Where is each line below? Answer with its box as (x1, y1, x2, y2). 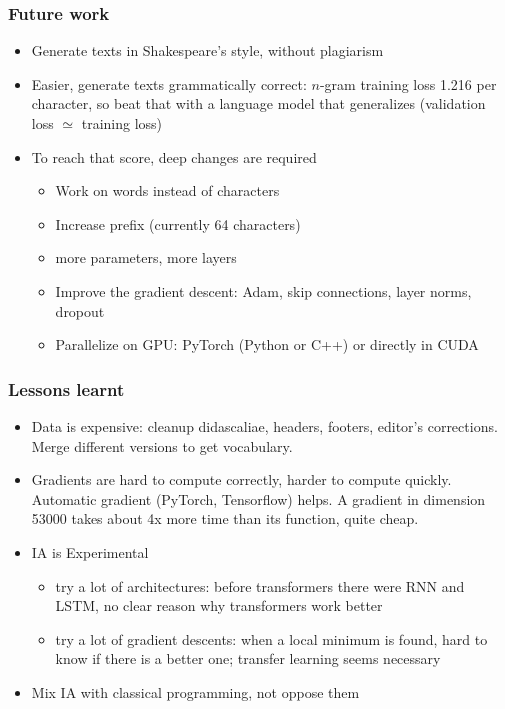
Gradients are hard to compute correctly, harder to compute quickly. (31, 469, 452, 490)
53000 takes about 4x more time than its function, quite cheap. (31, 508, 419, 529)
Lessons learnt (8, 376, 125, 401)
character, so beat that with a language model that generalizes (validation (31, 93, 486, 114)
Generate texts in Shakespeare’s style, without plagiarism (31, 40, 384, 61)
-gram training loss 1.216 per (319, 73, 497, 94)
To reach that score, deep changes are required (31, 146, 317, 167)
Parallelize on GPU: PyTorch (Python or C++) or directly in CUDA (55, 334, 479, 355)
